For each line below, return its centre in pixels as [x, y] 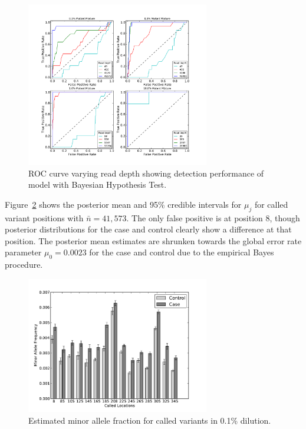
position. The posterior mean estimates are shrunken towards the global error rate [153, 240]
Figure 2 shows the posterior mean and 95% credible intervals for [123, 204]
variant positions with [44, 217]
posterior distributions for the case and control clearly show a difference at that [148, 229]
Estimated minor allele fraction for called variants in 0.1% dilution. [150, 420]
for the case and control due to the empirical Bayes [182, 252]
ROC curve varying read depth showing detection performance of [146, 173]
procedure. [24, 265]
